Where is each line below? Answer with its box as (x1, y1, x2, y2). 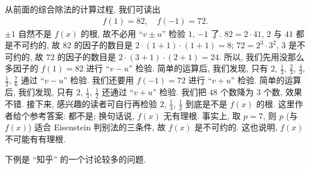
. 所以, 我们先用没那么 (219, 50, 305, 62)
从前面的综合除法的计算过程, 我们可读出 (5, 3, 161, 15)
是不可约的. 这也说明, (194, 121, 278, 133)
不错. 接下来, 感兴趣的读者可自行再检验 (5, 97, 158, 109)
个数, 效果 (263, 86, 302, 98)
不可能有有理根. (5, 132, 66, 145)
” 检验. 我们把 (152, 86, 207, 98)
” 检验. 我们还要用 (63, 74, 134, 86)
